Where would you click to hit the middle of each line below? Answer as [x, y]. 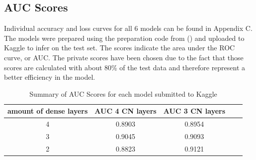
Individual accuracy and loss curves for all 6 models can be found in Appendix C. [128, 28]
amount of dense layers [48, 111]
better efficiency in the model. [50, 77]
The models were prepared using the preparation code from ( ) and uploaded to [124, 38]
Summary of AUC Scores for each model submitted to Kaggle [123, 93]
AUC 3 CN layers [194, 111]
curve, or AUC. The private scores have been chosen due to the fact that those [124, 57]
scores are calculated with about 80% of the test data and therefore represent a [125, 67]
